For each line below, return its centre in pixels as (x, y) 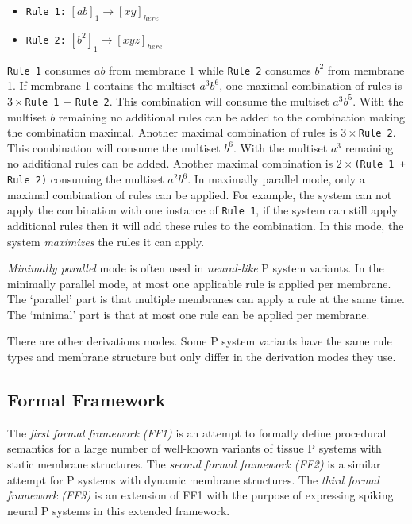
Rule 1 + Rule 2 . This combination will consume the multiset (177, 100)
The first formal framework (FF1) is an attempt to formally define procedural (197, 432)
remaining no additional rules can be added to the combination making (231, 116)
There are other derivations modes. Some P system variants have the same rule (200, 341)
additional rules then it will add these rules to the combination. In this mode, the (206, 225)
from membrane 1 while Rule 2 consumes (210, 69)
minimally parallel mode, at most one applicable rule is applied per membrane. (199, 283)
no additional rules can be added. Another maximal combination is (170, 163)
